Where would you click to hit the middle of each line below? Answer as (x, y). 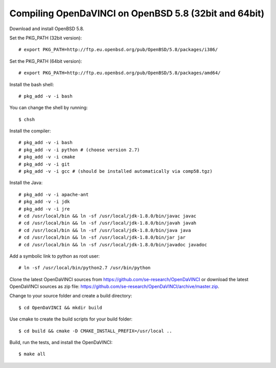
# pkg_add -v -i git (44, 164)
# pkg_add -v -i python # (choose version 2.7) (79, 150)
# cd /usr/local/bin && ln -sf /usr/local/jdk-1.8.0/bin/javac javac (108, 216)
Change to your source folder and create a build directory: (71, 296)
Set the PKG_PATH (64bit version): (46, 61)
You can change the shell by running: (49, 108)
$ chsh (27, 119)
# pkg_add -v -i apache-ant (54, 194)
